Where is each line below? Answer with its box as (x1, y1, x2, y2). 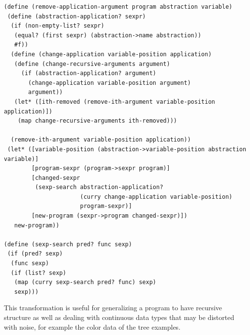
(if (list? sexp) (11, 269, 66, 276)
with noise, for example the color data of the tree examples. (4, 321, 181, 332)
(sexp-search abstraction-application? (35, 184, 163, 191)
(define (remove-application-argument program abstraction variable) (4, 3, 233, 10)
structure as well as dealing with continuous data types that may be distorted (4, 312, 235, 322)
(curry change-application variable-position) (80, 193, 233, 200)
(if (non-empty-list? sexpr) (11, 22, 104, 30)
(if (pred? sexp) (7, 250, 63, 257)
